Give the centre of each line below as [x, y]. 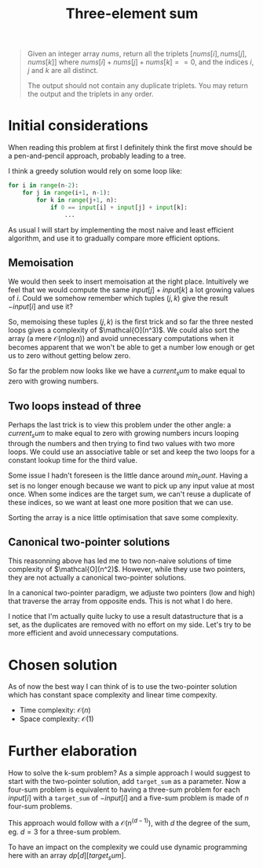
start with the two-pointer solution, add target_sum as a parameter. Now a [127, 782]
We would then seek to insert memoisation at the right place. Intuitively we [128, 282]
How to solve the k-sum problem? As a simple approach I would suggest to [130, 773]
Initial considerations [79, 126]
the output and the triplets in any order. [91, 94]
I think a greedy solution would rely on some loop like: [95, 171]
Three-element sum [132, 14]
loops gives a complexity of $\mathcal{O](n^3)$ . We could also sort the [124, 330]
